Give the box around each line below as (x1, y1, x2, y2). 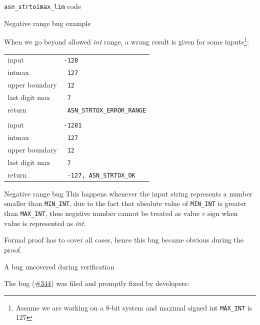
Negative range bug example (4, 17, 91, 28)
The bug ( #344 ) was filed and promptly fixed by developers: (4, 278, 189, 288)
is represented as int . (22, 217, 86, 228)
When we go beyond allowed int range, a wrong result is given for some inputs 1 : (4, 35, 249, 46)
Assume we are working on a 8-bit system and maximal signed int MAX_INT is (15, 302, 252, 312)
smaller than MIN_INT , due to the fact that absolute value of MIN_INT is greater (4, 198, 246, 208)
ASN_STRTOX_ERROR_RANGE (67, 106, 146, 114)
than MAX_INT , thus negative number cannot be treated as (4, 208, 181, 218)
